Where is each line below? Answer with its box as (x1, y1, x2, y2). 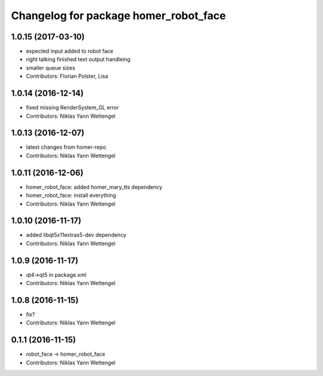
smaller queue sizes (26, 64, 75, 71)
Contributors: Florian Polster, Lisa (26, 72, 109, 80)
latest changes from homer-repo (26, 143, 106, 151)
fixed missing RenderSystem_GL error (26, 104, 120, 111)
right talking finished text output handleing (26, 56, 131, 63)
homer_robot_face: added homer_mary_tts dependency (26, 183, 163, 191)
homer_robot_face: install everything (26, 192, 117, 199)
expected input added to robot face (26, 48, 114, 55)
